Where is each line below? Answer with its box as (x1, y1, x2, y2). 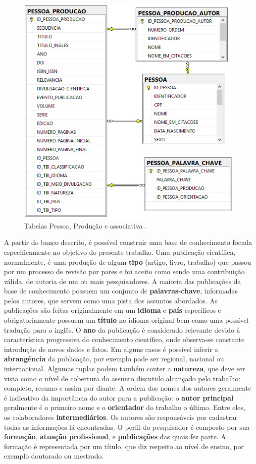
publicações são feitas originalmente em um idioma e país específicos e (4, 305, 221, 315)
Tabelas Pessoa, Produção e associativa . (24, 220, 147, 231)
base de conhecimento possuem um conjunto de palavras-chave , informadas (4, 286, 238, 296)
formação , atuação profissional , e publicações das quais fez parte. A (4, 431, 226, 442)
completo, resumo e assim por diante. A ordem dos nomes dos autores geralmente (4, 383, 252, 393)
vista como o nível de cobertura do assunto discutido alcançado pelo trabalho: (4, 373, 241, 383)
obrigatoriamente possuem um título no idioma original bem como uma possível (4, 315, 249, 325)
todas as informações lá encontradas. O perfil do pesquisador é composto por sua (4, 421, 250, 432)
